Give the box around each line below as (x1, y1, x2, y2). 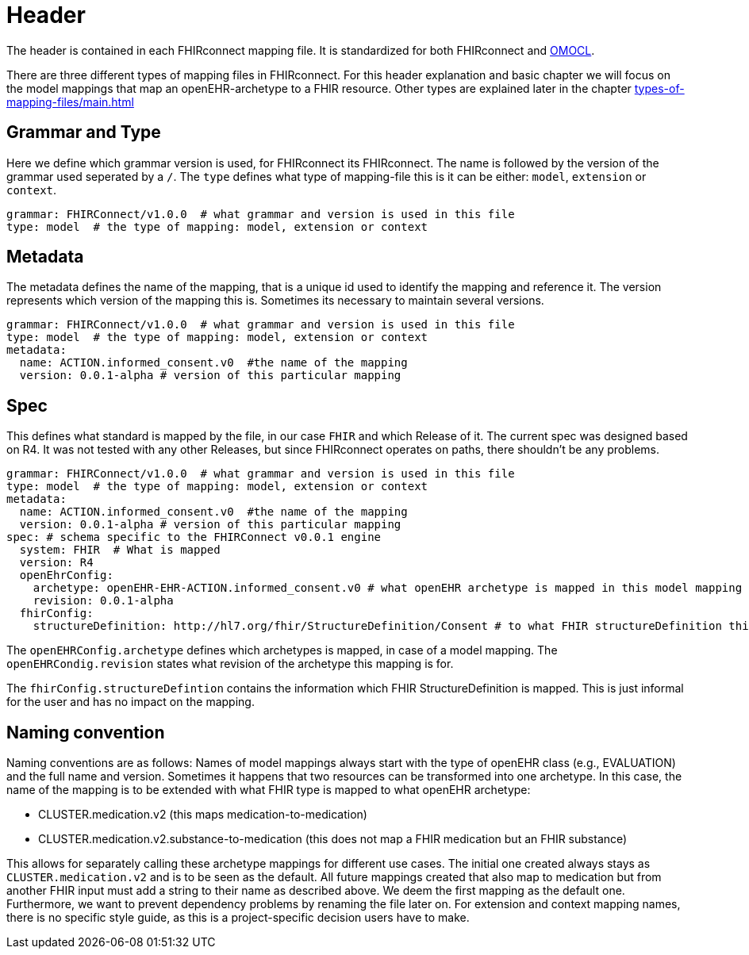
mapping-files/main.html (6, 94, 134, 109)
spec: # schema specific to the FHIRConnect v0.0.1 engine (6, 531, 382, 544)
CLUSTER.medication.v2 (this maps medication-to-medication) (38, 807, 367, 822)
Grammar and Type (6, 122, 161, 143)
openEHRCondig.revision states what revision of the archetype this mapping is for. (6, 657, 454, 671)
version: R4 (19, 556, 94, 570)
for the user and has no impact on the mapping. (6, 695, 255, 709)
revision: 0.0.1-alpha (33, 594, 174, 608)
